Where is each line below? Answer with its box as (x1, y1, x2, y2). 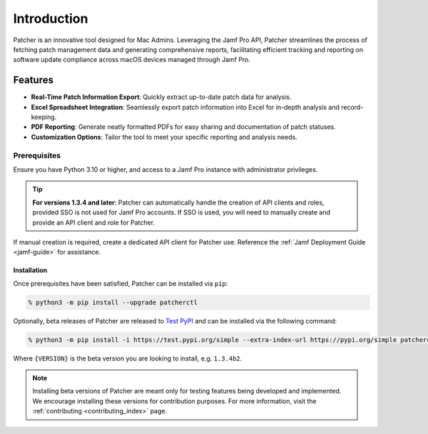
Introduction (13, 11, 88, 26)
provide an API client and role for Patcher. (32, 218, 155, 227)
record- (341, 103, 364, 111)
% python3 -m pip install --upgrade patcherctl (28, 298, 198, 306)
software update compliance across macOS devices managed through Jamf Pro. (13, 56, 251, 64)
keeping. (31, 113, 57, 121)
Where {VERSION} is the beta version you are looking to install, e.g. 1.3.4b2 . (13, 353, 243, 363)
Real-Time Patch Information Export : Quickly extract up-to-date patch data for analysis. (31, 93, 292, 101)
